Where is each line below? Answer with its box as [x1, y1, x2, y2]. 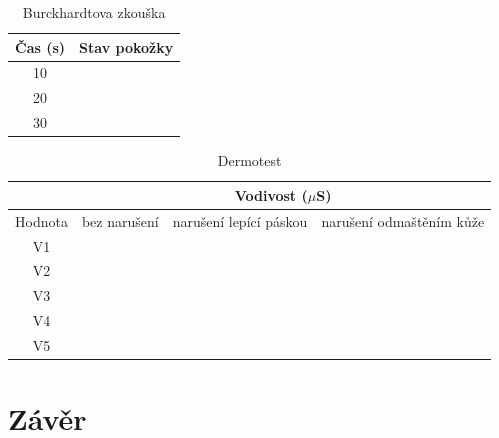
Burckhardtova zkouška [22, 2, 166, 22]
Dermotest [217, 150, 282, 171]
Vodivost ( [234, 184, 308, 205]
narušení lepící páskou [172, 210, 308, 231]
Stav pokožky [79, 36, 174, 57]
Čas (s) [15, 36, 66, 57]
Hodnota [15, 210, 68, 231]
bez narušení [81, 210, 159, 231]
